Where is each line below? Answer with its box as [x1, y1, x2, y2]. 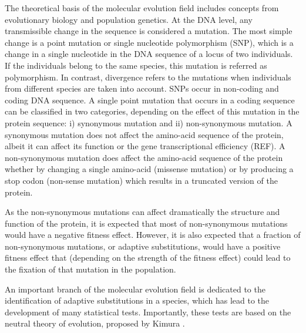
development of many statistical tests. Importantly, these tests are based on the [5, 305, 291, 318]
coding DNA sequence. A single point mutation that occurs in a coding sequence [5, 93, 295, 106]
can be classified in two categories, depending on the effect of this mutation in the [5, 105, 300, 117]
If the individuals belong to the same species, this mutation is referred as [5, 59, 267, 71]
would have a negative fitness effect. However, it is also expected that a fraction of [5, 228, 301, 241]
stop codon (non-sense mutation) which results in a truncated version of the [5, 174, 278, 186]
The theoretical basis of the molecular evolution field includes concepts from [5, 2, 279, 14]
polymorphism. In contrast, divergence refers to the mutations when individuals [5, 70, 291, 83]
